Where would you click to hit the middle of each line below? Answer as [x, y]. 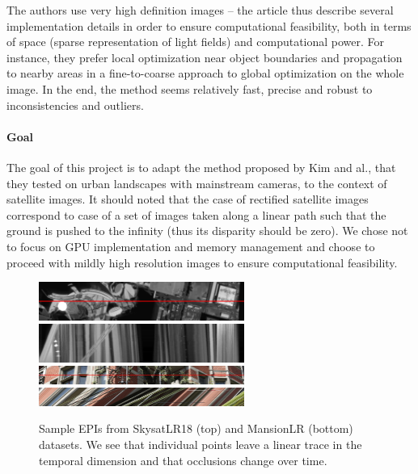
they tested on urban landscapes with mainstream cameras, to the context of [197, 183]
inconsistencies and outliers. [75, 105]
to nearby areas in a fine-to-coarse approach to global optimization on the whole [205, 73]
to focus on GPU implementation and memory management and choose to [191, 246]
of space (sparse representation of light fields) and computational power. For [196, 42]
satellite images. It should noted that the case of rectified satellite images [188, 199]
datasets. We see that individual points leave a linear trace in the [201, 444]
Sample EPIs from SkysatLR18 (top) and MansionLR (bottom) [196, 428]
